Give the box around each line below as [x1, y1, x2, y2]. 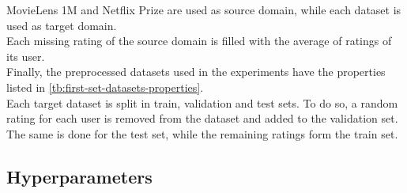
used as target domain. [6, 17, 117, 33]
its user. [6, 47, 45, 64]
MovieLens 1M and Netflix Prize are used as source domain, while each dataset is [6, 2, 401, 17]
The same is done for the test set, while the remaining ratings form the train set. [6, 125, 398, 142]
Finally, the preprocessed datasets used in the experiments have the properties [6, 63, 386, 80]
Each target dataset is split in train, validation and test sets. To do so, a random [6, 94, 398, 111]
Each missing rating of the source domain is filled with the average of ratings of [6, 32, 392, 49]
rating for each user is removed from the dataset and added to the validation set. [6, 110, 398, 127]
